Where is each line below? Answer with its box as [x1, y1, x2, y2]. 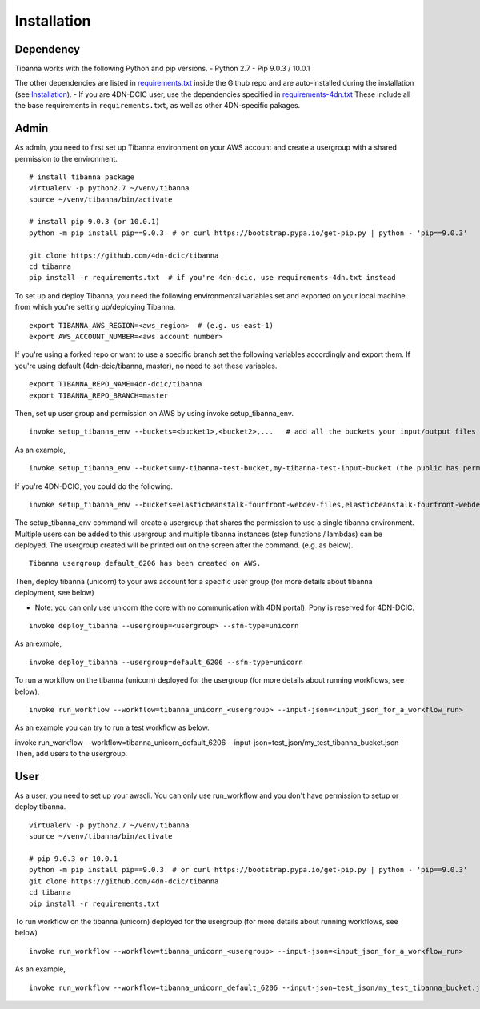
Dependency [14, 42, 80, 56]
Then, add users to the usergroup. [14, 749, 128, 759]
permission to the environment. [14, 154, 118, 163]
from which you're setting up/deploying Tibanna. [14, 302, 176, 312]
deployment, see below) [14, 588, 95, 598]
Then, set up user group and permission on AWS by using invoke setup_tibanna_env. [14, 408, 294, 418]
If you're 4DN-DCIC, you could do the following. [14, 481, 174, 491]
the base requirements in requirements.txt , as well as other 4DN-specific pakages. [14, 101, 301, 110]
